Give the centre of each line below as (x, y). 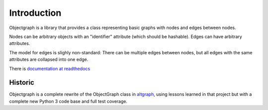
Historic (22, 83)
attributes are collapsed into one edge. (49, 60)
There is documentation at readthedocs (50, 69)
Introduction (35, 13)
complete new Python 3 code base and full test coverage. (68, 101)
